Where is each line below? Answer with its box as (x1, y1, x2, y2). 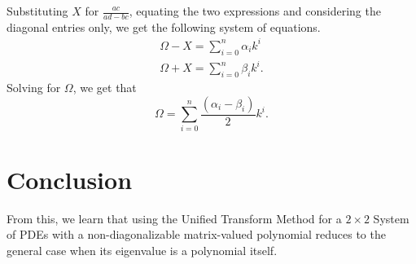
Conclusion (7, 162, 133, 196)
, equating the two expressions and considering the (129, 2, 381, 19)
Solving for (7, 79, 61, 96)
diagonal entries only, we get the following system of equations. (7, 18, 321, 35)
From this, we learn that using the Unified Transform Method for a (7, 209, 342, 227)
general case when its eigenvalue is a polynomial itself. (7, 241, 278, 258)
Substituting (7, 2, 68, 19)
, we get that (72, 79, 137, 96)
